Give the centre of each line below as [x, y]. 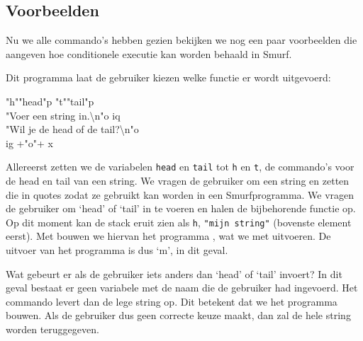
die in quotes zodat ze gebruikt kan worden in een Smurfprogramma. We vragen [180, 194]
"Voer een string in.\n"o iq [63, 115]
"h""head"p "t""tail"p [50, 101]
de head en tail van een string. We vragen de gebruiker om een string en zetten [178, 181]
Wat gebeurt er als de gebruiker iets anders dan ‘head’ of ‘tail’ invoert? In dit [174, 273]
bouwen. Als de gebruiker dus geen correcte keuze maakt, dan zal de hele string [178, 315]
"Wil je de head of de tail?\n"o [72, 129]
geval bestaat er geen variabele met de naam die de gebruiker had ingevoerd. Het [182, 288]
